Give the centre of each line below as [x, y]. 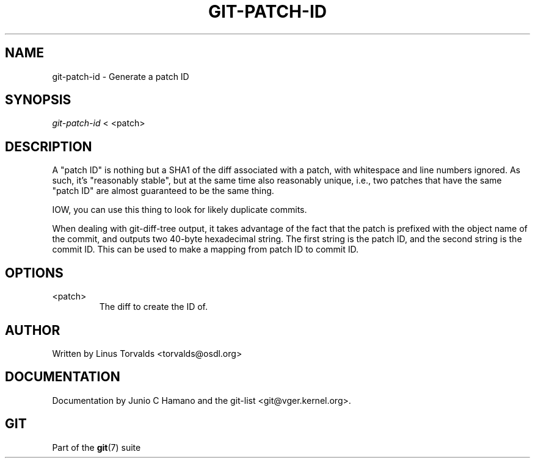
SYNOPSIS [38, 100]
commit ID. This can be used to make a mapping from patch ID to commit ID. [206, 249]
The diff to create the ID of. [154, 307]
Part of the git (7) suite [96, 447]
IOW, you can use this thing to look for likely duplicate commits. [180, 210]
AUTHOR [33, 330]
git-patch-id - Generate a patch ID [121, 76]
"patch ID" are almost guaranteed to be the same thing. [163, 191]
